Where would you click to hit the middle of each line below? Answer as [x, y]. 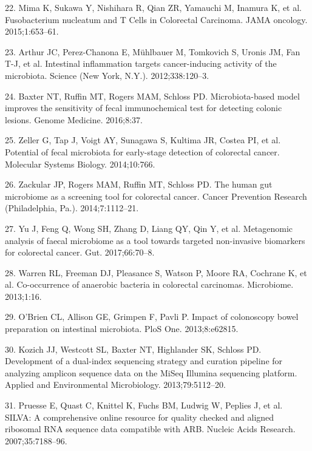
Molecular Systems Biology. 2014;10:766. [80, 164]
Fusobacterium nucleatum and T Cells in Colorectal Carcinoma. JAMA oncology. [156, 19]
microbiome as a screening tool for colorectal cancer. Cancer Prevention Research [156, 196]
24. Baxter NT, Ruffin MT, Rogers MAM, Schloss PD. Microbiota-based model [152, 96]
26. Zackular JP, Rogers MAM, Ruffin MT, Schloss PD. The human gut [139, 184]
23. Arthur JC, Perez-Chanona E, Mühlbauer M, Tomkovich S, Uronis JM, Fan [153, 51]
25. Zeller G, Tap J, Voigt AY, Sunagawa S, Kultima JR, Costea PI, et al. [143, 140]
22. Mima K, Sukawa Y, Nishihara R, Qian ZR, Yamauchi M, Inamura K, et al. [154, 7]
